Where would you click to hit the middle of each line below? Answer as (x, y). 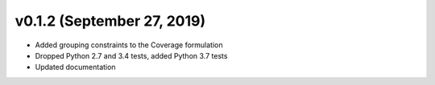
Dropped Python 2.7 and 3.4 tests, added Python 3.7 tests (131, 55)
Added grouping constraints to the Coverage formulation (129, 45)
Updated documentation (75, 67)
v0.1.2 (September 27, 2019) (110, 21)
